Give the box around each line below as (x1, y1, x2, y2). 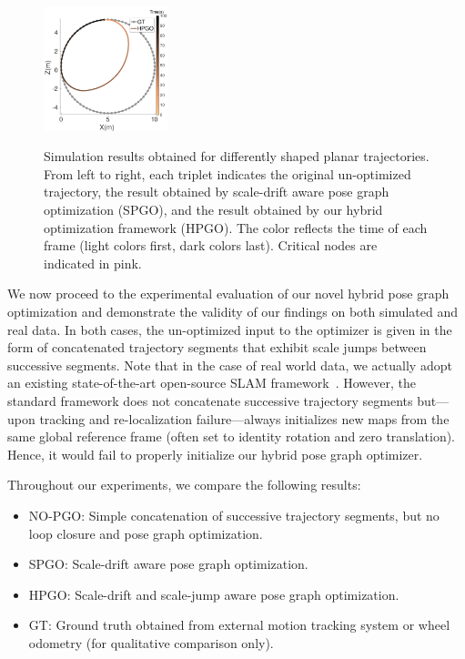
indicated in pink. (44, 253, 142, 272)
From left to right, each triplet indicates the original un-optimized (44, 164, 411, 183)
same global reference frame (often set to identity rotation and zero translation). (7, 427, 456, 446)
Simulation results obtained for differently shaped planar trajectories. (44, 147, 430, 166)
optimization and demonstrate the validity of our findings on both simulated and (7, 302, 459, 321)
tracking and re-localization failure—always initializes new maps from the (39, 409, 450, 428)
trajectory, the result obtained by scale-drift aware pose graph (44, 182, 389, 201)
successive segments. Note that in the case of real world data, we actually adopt (7, 355, 452, 374)
